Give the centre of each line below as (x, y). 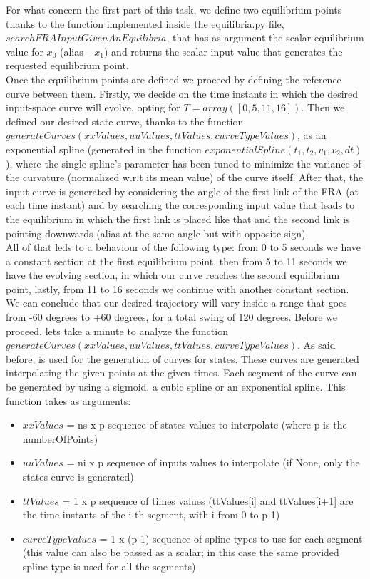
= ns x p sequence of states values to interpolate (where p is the (207, 425)
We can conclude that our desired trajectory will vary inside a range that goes (176, 303)
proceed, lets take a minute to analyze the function (117, 331)
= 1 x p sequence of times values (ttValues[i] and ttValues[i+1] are (208, 500)
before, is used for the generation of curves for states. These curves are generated (183, 358)
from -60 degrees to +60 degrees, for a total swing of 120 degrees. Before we (171, 317)
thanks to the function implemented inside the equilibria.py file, (145, 23)
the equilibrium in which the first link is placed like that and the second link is (178, 219)
